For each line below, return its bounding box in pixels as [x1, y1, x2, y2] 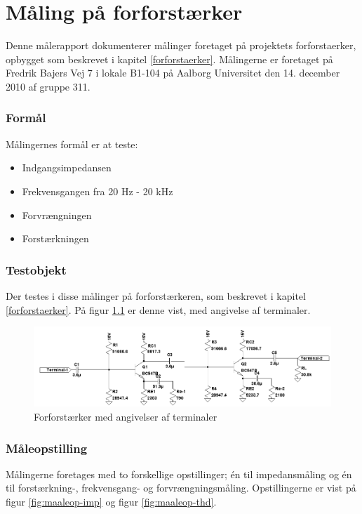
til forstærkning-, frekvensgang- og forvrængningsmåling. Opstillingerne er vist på [6, 480, 356, 495]
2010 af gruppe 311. [6, 79, 90, 93]
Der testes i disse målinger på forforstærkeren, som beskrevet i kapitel [6, 288, 306, 303]
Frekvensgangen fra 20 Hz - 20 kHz [22, 183, 173, 198]
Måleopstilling [6, 439, 88, 456]
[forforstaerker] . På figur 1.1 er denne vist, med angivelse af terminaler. [6, 302, 311, 317]
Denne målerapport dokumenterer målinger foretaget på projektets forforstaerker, [6, 38, 356, 53]
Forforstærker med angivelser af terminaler [34, 409, 217, 424]
